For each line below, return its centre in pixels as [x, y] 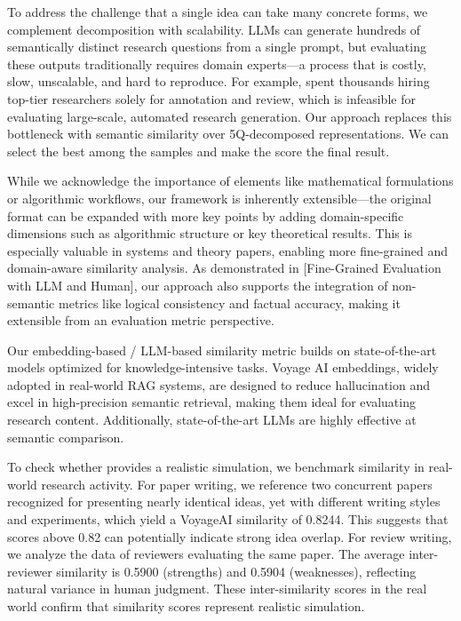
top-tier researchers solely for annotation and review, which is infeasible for [211, 98]
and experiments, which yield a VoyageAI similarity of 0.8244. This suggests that [228, 519]
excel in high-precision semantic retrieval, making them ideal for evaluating [211, 402]
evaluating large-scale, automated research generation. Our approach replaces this [230, 116]
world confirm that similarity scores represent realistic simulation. [186, 606]
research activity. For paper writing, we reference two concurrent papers [237, 484]
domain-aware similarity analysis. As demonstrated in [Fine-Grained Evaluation [224, 268]
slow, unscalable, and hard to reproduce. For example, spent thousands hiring [219, 81]
